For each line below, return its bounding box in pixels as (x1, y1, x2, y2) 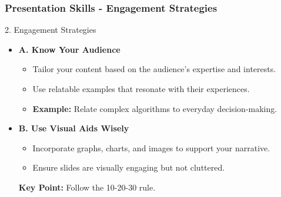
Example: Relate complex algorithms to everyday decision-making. (32, 102, 277, 114)
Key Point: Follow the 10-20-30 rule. (18, 181, 156, 193)
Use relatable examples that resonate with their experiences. (32, 83, 250, 94)
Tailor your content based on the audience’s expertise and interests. (32, 63, 276, 75)
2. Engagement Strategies (5, 23, 96, 36)
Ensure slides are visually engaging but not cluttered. (32, 161, 225, 174)
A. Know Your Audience (18, 43, 121, 55)
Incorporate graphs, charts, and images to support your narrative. (32, 141, 270, 154)
